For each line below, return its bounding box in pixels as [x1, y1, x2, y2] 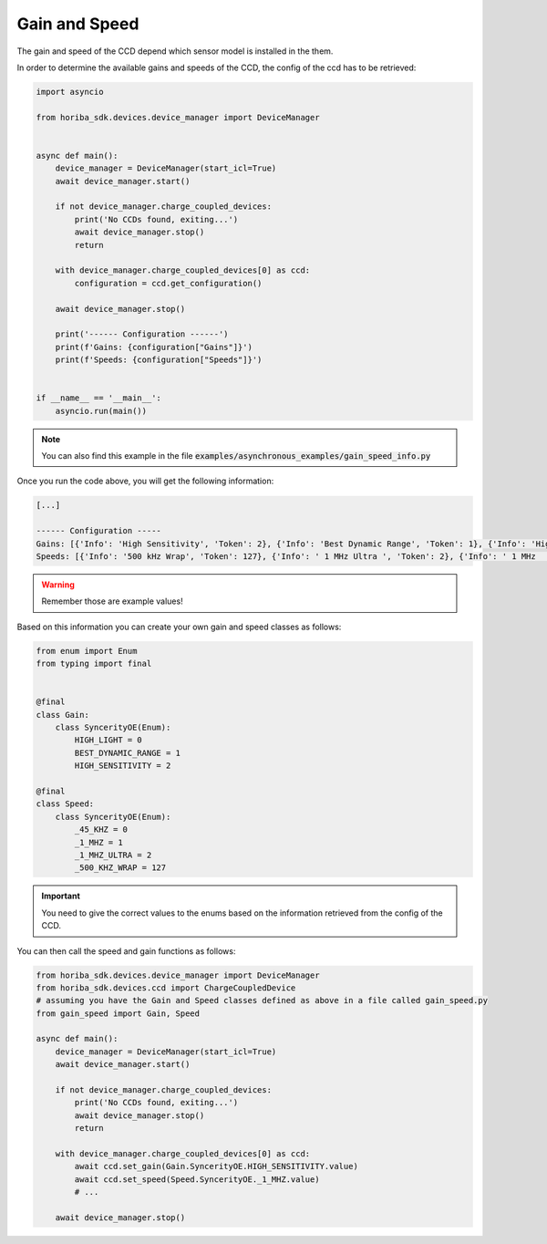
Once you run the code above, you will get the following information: [16, 475, 274, 487]
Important [41, 890, 81, 902]
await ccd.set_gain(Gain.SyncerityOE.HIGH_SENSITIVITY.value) [74, 1161, 359, 1172]
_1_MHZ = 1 [74, 837, 123, 847]
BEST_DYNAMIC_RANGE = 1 [74, 748, 181, 758]
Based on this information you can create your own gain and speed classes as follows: [16, 621, 342, 632]
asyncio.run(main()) [55, 406, 148, 416]
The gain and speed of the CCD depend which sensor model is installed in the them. [16, 46, 334, 57]
